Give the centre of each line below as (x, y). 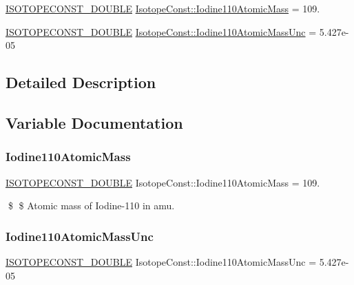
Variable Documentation (94, 122)
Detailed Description (81, 82)
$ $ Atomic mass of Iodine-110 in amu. (91, 205)
